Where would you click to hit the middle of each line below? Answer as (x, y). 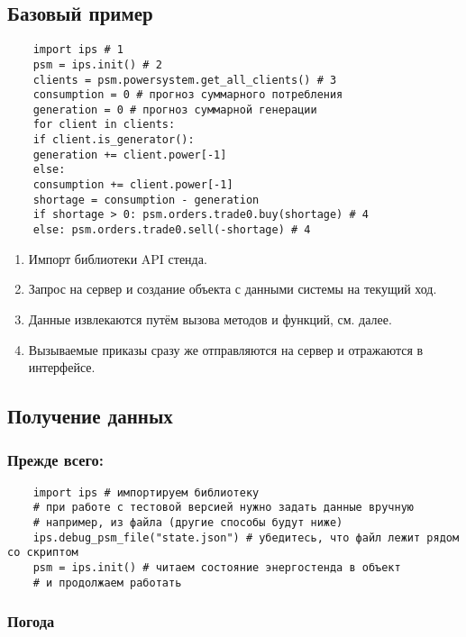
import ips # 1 (78, 50)
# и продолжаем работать (107, 582)
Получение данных (90, 416)
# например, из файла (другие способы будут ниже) (188, 523)
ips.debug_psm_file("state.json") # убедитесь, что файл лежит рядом (246, 537)
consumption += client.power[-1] (133, 185)
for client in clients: (104, 125)
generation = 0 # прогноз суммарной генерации (175, 109)
